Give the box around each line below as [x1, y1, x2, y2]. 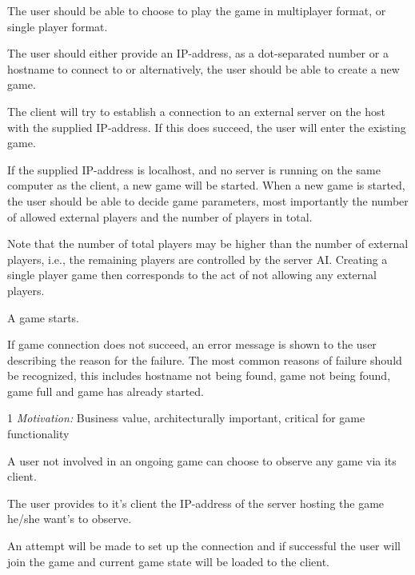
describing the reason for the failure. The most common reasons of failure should [7, 351, 402, 368]
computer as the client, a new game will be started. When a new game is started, [7, 177, 405, 194]
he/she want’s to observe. [7, 510, 132, 527]
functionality [7, 425, 70, 442]
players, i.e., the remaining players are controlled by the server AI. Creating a [7, 250, 388, 267]
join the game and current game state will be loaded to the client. [7, 553, 330, 569]
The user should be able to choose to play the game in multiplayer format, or [7, 2, 386, 18]
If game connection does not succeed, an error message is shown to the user [7, 336, 377, 353]
